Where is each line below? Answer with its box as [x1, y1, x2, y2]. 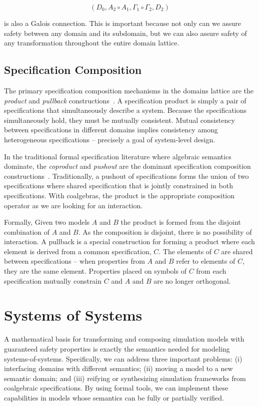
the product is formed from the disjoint [120, 217, 241, 227]
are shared [221, 246, 253, 256]
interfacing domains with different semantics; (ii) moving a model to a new [4, 363, 233, 374]
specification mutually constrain [4, 275, 102, 286]
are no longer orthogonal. [153, 275, 231, 286]
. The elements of [158, 246, 212, 256]
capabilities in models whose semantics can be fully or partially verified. [4, 392, 224, 403]
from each [196, 266, 226, 276]
